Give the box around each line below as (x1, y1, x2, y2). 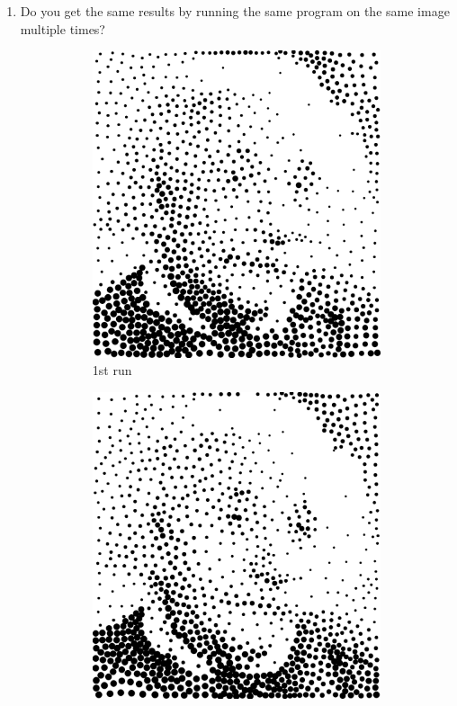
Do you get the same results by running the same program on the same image (20, 2, 450, 20)
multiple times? (20, 19, 105, 38)
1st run (92, 361, 132, 380)
